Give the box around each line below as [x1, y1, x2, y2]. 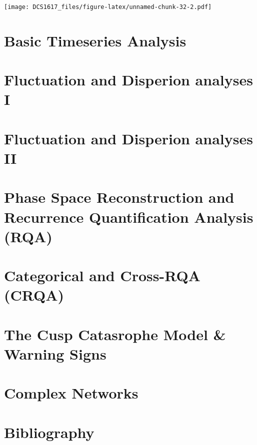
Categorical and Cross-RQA [4, 265, 200, 286]
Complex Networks [4, 383, 138, 403]
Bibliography [4, 422, 94, 442]
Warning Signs [4, 343, 106, 364]
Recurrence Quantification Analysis [4, 206, 253, 227]
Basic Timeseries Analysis [4, 30, 186, 50]
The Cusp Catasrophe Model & [4, 324, 226, 344]
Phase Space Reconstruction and [4, 187, 234, 207]
